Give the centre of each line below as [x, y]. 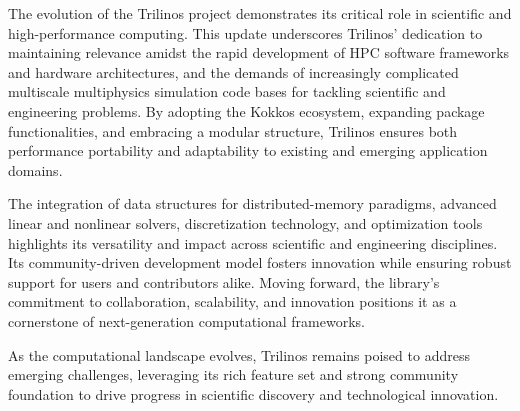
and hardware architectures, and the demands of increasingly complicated [233, 71]
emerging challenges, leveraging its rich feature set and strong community [233, 374]
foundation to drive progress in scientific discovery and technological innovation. [253, 393]
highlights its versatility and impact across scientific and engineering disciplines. [253, 242]
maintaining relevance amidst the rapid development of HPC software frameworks [259, 52]
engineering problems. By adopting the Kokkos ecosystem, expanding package [246, 110]
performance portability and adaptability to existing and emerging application [248, 150]
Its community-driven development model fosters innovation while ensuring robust [260, 262]
